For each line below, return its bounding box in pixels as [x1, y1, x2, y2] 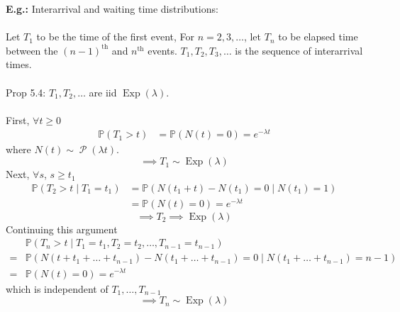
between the [6, 43, 58, 57]
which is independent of [6, 281, 109, 296]
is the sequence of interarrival [235, 43, 363, 57]
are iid [89, 84, 117, 99]
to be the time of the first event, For [36, 29, 195, 44]
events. [148, 43, 177, 57]
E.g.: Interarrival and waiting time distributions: [6, 1, 218, 16]
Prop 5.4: [6, 84, 46, 99]
